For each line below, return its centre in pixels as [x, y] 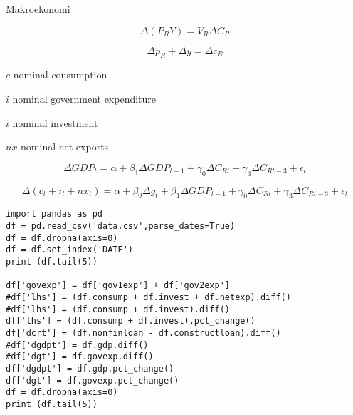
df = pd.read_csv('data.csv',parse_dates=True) [121, 226]
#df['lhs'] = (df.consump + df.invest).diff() [118, 309]
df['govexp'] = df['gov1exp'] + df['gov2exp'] [118, 286]
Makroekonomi [38, 9]
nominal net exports [65, 147]
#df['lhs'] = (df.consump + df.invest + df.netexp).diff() [148, 297]
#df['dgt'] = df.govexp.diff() [80, 357]
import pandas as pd [54, 214]
